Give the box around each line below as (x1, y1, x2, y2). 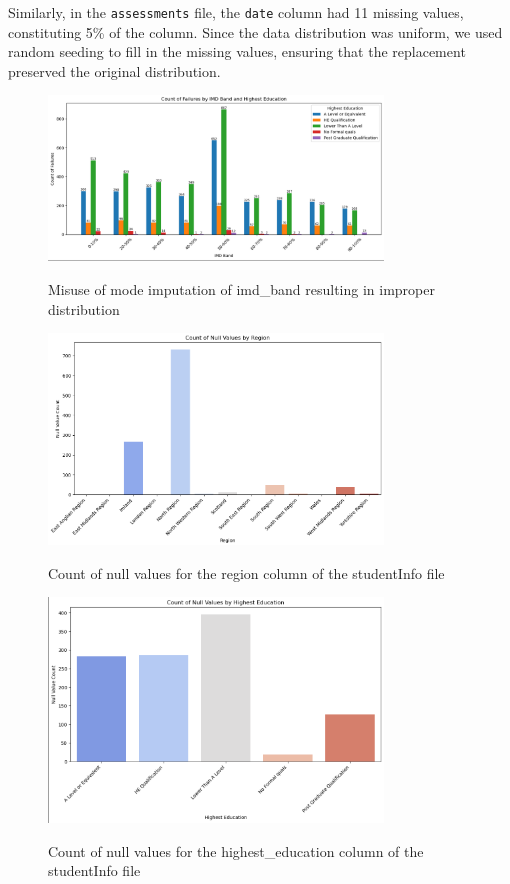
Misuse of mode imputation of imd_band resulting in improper (48, 279, 435, 300)
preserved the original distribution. (8, 60, 221, 81)
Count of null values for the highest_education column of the (48, 840, 424, 861)
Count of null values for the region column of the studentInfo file (48, 562, 445, 583)
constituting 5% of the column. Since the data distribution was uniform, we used (8, 21, 503, 42)
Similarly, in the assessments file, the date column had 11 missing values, (8, 2, 464, 22)
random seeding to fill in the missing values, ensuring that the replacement (8, 41, 466, 62)
